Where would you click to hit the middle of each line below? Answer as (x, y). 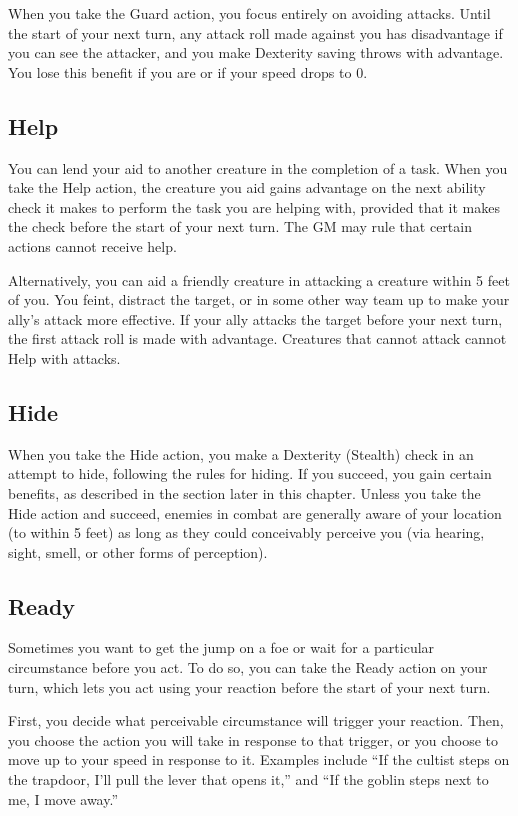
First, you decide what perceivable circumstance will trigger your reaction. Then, (256, 720)
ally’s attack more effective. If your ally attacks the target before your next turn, (255, 318)
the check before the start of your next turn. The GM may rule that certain (240, 226)
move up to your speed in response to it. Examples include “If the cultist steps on (259, 759)
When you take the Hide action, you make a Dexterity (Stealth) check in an (241, 453)
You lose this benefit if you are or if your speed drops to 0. (188, 71)
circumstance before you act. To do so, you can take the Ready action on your (248, 667)
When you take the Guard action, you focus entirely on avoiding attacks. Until (249, 13)
